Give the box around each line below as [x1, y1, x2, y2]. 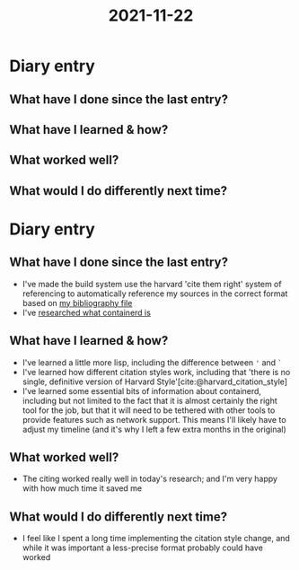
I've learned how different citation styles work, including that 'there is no [22, 366, 291, 377]
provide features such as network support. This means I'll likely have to [22, 414, 286, 425]
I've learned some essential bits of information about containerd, [22, 385, 262, 396]
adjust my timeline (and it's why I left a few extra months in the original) [22, 424, 287, 434]
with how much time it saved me [22, 483, 142, 494]
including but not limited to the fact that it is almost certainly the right [22, 395, 278, 406]
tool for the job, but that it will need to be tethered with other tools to [22, 405, 276, 416]
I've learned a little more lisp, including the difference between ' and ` [22, 356, 283, 368]
